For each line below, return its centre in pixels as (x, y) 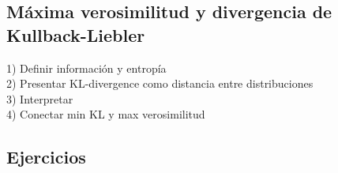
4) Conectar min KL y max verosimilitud (106, 114)
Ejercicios (46, 157)
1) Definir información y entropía (86, 68)
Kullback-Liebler (76, 34)
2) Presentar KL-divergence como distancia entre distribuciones (160, 83)
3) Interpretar (40, 98)
